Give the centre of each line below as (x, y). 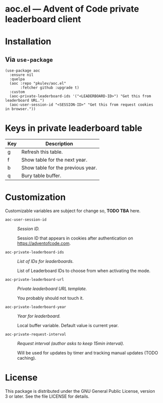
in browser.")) (20, 109)
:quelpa (17, 79)
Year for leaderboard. (39, 316)
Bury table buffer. (41, 176)
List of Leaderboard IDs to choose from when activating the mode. (84, 271)
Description (59, 144)
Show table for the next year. (54, 160)
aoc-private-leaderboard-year (36, 307)
